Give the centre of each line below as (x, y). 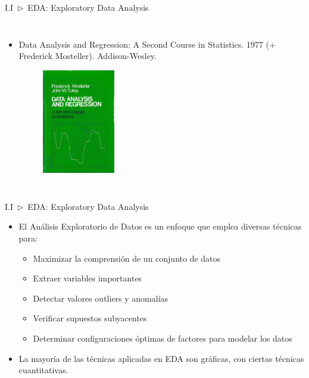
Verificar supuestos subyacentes (90, 318)
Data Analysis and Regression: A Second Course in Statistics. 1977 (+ (147, 44)
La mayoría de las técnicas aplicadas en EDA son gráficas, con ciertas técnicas (161, 358)
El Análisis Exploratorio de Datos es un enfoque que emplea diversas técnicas (160, 226)
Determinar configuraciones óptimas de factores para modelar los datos (163, 338)
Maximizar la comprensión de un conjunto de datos (127, 258)
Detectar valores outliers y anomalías (101, 298)
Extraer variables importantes (88, 278)
